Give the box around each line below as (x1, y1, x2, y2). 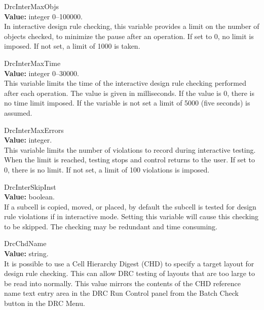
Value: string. (4, 248, 49, 259)
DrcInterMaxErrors (4, 124, 64, 135)
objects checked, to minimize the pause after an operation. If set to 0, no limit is (4, 30, 254, 41)
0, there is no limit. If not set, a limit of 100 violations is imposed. (4, 164, 210, 175)
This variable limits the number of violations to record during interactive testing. (4, 144, 256, 155)
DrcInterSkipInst (4, 181, 56, 192)
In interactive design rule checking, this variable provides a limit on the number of (4, 21, 259, 31)
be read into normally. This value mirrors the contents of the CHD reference (4, 278, 241, 288)
